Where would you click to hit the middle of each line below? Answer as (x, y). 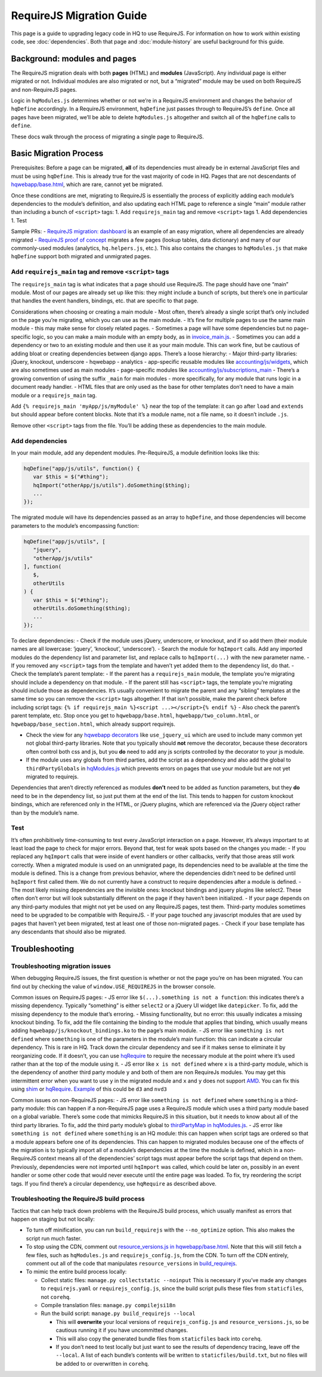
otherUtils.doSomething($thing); (82, 608)
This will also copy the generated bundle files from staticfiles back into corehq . (159, 1338)
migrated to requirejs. (52, 776)
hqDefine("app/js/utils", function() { (82, 468)
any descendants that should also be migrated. (69, 932)
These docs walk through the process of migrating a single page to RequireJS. (107, 137)
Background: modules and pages (74, 59)
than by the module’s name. (45, 813)
